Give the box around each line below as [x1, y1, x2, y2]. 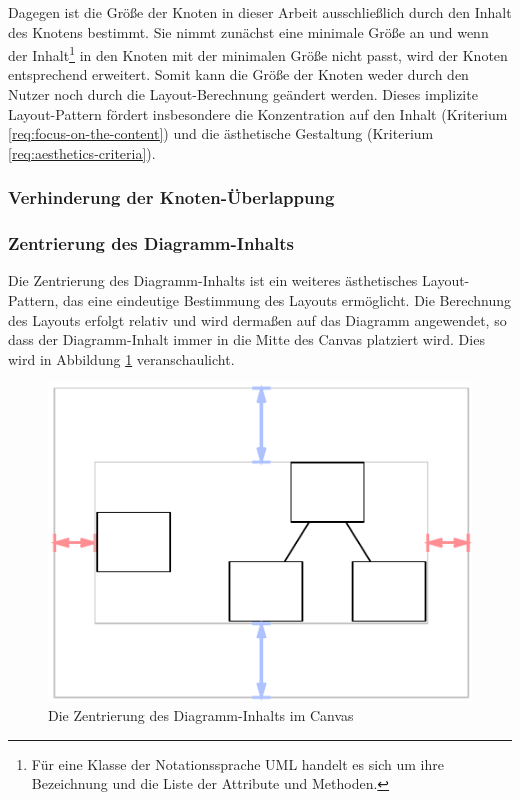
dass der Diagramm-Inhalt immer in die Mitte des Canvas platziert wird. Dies [8, 329, 485, 350]
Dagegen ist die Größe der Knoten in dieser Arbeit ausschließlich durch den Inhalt [8, 2, 512, 22]
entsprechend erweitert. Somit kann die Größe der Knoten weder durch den [8, 64, 469, 85]
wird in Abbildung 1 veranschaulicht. [8, 348, 235, 369]
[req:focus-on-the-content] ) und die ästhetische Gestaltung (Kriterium [8, 123, 434, 144]
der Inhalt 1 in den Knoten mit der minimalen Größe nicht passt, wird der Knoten [8, 42, 508, 65]
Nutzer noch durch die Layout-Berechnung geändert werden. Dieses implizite [8, 84, 478, 105]
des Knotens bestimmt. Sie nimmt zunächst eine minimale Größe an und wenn [8, 21, 489, 42]
